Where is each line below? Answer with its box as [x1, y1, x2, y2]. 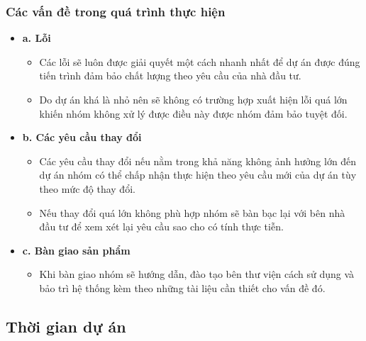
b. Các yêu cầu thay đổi [22, 130, 142, 145]
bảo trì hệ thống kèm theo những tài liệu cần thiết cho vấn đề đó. [39, 280, 326, 295]
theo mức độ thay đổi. [39, 181, 135, 196]
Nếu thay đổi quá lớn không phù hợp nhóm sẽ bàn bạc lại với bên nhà [39, 205, 345, 220]
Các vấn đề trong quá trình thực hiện [6, 2, 226, 20]
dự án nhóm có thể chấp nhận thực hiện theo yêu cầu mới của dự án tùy [39, 167, 357, 182]
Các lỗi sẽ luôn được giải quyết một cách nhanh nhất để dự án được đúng [39, 54, 360, 69]
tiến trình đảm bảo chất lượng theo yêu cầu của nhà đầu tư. [39, 68, 301, 83]
